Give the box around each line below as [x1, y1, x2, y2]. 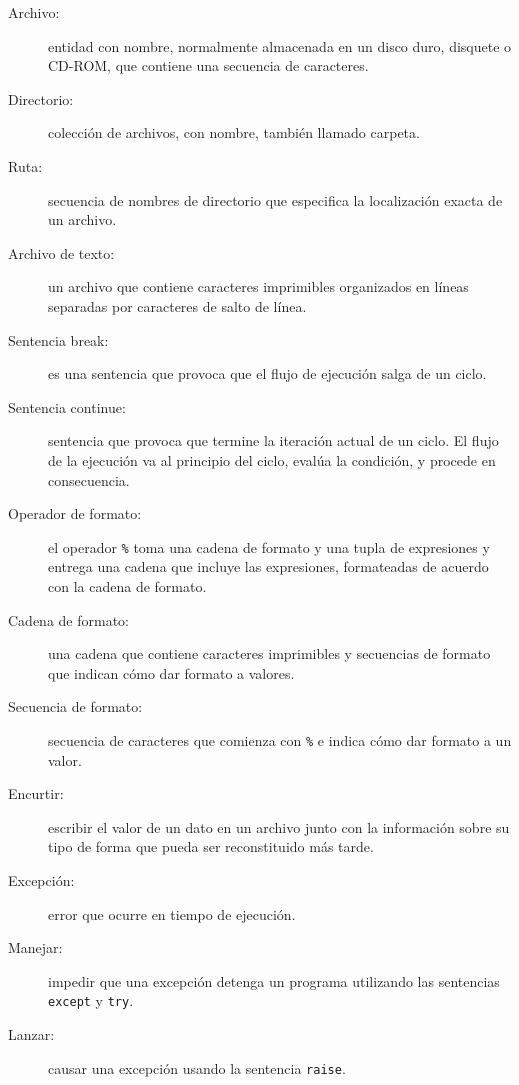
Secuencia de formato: [8, 696, 143, 717]
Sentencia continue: [8, 396, 126, 417]
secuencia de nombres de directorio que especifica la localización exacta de [48, 189, 503, 210]
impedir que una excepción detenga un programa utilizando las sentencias [48, 970, 500, 991]
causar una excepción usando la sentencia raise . [48, 1057, 346, 1078]
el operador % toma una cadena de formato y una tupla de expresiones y [48, 536, 490, 557]
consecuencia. [48, 469, 130, 490]
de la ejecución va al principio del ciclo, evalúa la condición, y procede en [48, 449, 496, 470]
